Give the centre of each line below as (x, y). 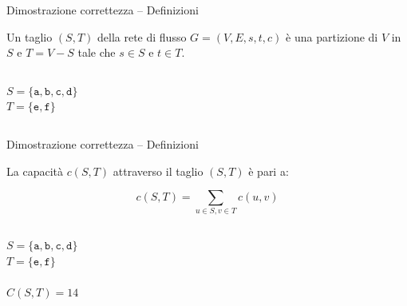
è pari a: (269, 171)
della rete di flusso (142, 36)
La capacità (35, 171)
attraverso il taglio (158, 171)
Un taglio (30, 36)
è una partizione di (332, 36)
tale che (97, 52)
